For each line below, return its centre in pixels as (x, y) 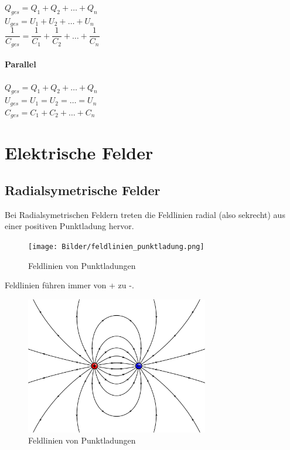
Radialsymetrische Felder (83, 190)
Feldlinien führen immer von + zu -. (69, 285)
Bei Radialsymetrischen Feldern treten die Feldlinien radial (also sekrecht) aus (145, 214)
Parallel (21, 64)
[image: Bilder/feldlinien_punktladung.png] (116, 247)
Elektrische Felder (79, 153)
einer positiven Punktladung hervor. (69, 226)
